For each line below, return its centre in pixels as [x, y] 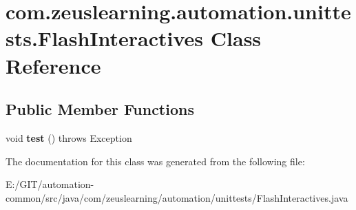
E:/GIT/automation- [50, 184]
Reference [53, 65]
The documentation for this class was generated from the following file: [155, 161]
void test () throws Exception [69, 137]
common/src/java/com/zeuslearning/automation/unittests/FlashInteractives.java [177, 197]
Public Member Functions [100, 109]
